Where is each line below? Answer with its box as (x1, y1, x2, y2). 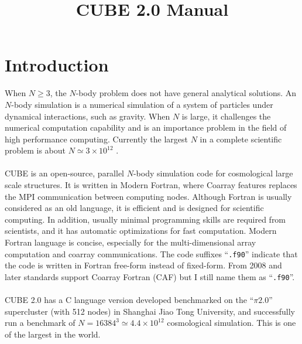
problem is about (5, 144, 66, 156)
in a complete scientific (200, 132, 282, 145)
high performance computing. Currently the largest (5, 132, 188, 145)
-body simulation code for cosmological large (133, 167, 293, 179)
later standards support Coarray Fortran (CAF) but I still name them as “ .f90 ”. (5, 270, 295, 282)
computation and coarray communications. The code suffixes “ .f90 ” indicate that (5, 247, 298, 260)
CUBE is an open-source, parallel (5, 167, 125, 179)
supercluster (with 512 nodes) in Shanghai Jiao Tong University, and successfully (5, 305, 295, 317)
